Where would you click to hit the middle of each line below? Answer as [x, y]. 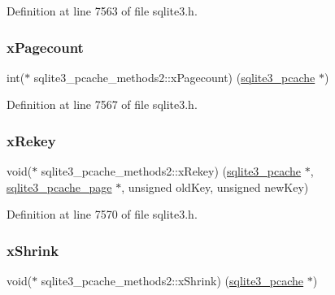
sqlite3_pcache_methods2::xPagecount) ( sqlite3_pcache [174, 77]
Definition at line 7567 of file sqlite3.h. [102, 104]
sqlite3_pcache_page [59, 187]
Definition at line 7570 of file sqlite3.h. [102, 214]
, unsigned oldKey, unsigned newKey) [215, 187]
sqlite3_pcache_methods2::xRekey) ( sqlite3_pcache [171, 171]
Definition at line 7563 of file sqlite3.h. [102, 11]
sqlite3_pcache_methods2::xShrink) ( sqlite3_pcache [172, 281]
